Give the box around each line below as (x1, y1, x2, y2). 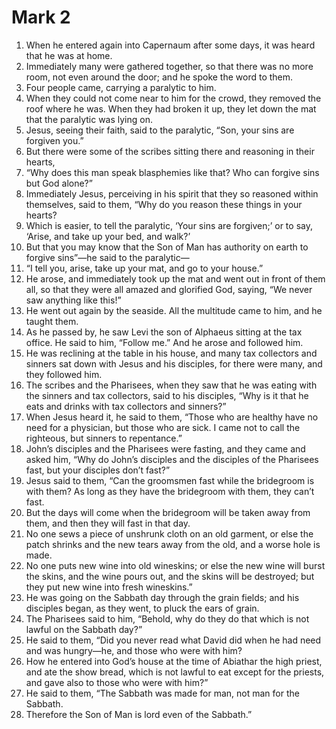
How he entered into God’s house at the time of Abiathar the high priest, (25, 655, 323, 667)
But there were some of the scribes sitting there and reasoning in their (25, 145, 315, 157)
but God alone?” (25, 177, 93, 189)
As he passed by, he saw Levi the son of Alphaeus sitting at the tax (25, 326, 303, 338)
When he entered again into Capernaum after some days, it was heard (25, 39, 316, 51)
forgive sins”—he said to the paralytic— (25, 251, 190, 263)
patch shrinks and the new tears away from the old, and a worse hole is (25, 538, 321, 550)
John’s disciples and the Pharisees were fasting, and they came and (25, 442, 306, 455)
